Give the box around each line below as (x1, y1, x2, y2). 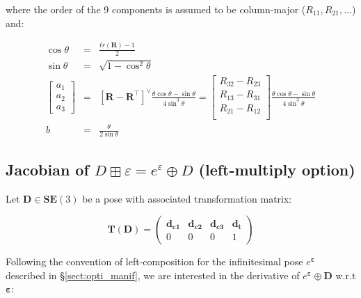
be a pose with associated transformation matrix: (82, 191, 292, 205)
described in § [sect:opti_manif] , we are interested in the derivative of (6, 267, 300, 282)
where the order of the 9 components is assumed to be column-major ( (6, 2, 306, 16)
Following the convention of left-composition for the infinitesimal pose (6, 254, 303, 269)
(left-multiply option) (198, 158, 355, 180)
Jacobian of (6, 158, 89, 180)
